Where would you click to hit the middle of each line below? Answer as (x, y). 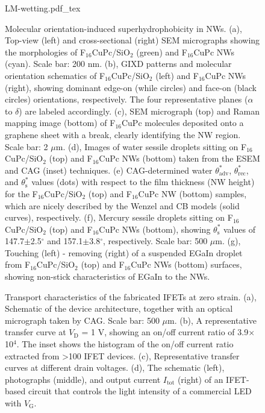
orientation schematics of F (55, 75)
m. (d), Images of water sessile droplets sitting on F (151, 146)
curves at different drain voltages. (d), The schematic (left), (115, 367)
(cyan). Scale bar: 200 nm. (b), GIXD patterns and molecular (118, 64)
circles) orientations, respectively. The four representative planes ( (126, 99)
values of (239, 229)
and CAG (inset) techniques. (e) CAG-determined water (109, 170)
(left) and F (177, 75)
